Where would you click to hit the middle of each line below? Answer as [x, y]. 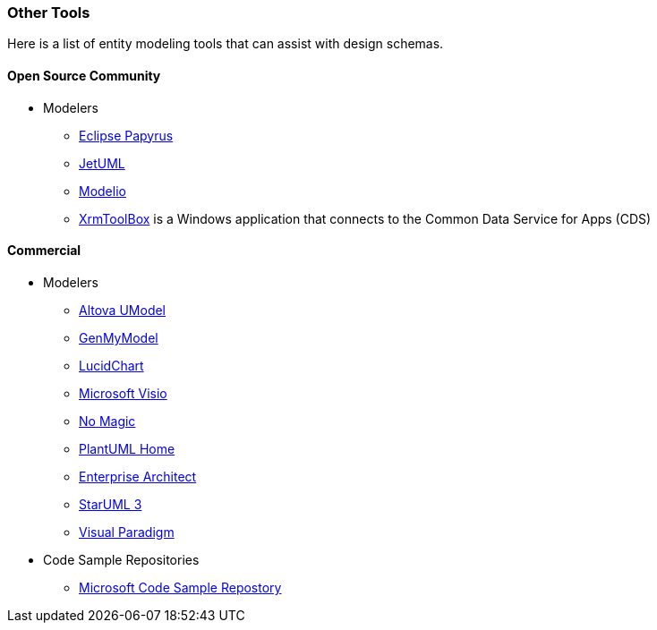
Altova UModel [123, 310]
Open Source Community [84, 75]
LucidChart [111, 365]
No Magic [107, 421]
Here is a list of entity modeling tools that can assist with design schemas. [226, 44]
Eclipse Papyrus [126, 135]
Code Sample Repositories [121, 559]
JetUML [102, 163]
